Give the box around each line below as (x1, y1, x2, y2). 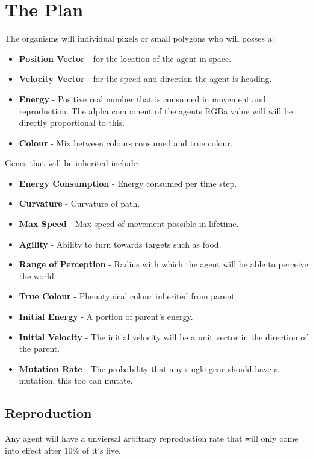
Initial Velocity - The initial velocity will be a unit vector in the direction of (19, 330, 308, 343)
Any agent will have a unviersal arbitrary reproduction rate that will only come (5, 432, 299, 445)
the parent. (19, 342, 60, 355)
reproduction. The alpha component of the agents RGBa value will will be (19, 104, 293, 117)
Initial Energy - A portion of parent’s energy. (19, 310, 193, 323)
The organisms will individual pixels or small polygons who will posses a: (5, 32, 274, 45)
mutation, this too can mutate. (19, 374, 133, 387)
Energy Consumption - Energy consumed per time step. (19, 176, 237, 189)
